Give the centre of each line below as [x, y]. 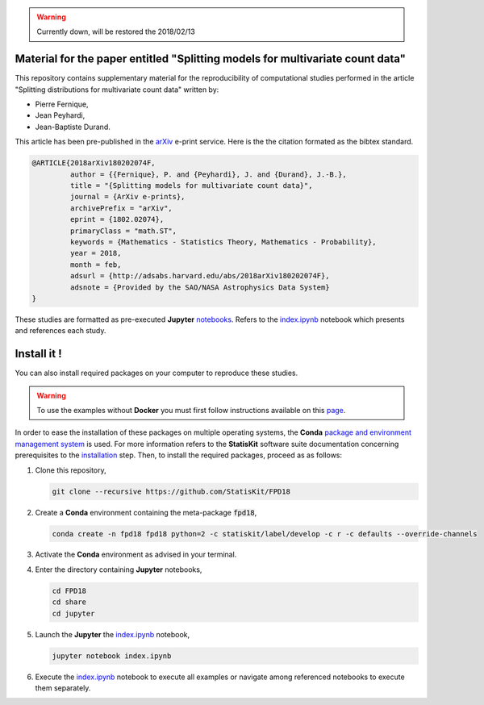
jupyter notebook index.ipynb [112, 656]
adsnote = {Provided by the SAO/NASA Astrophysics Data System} [200, 287]
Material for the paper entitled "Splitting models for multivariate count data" [211, 59]
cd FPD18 [69, 590]
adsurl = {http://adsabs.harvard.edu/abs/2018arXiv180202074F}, [200, 276]
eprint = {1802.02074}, [117, 219]
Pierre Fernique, [62, 104]
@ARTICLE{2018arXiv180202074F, [94, 163]
